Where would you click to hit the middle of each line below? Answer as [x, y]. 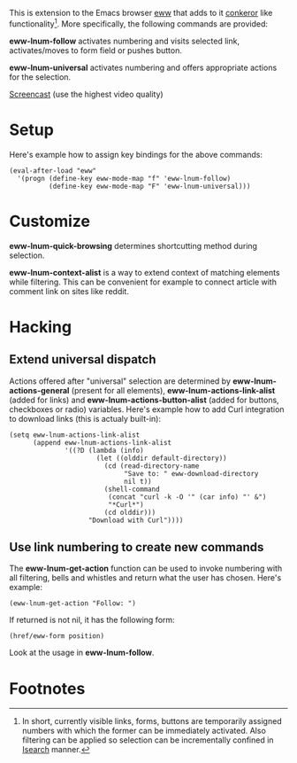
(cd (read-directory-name [152, 466]
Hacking [41, 327]
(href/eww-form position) [57, 636]
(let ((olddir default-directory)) [161, 458]
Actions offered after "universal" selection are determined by [120, 381]
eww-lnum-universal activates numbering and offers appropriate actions [143, 67]
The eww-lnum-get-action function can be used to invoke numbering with [146, 568]
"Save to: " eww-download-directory [191, 473]
